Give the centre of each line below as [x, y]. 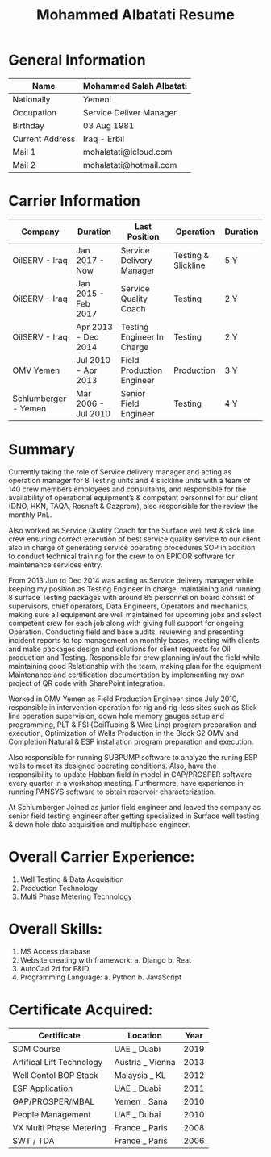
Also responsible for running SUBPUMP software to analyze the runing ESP [133, 757]
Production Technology [59, 888]
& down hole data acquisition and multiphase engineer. [100, 824]
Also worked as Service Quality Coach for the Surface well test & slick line [131, 530]
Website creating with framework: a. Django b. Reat [106, 960]
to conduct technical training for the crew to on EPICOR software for [122, 556]
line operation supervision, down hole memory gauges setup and [116, 716]
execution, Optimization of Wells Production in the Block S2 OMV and [124, 733]
